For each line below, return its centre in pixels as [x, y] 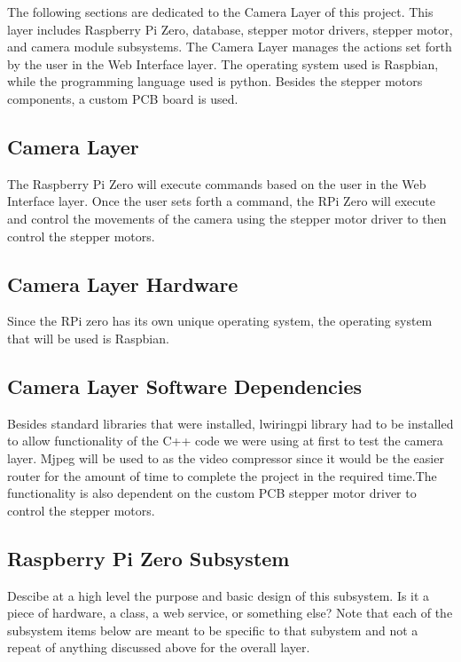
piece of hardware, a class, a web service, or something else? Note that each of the [230, 613]
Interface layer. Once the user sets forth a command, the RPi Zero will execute [221, 201]
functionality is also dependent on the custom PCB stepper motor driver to [212, 493]
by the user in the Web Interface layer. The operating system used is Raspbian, [223, 63]
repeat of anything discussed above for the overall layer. [159, 647]
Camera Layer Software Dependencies [185, 386]
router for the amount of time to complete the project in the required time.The [222, 475]
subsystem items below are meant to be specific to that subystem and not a [213, 630]
